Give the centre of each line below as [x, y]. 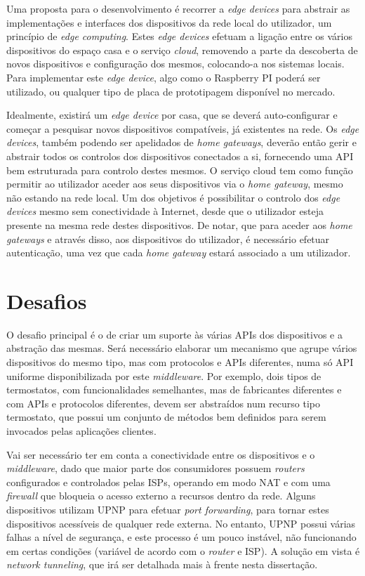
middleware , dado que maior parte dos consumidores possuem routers [155, 468]
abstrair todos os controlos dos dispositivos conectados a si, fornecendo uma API [180, 156]
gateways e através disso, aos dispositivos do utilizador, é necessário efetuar [168, 238]
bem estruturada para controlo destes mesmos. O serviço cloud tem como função [180, 170]
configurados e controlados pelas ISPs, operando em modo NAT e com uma [168, 482]
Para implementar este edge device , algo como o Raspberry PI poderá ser [164, 77]
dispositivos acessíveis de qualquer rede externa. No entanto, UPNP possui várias [181, 523]
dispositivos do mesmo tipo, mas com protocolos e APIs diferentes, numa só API [180, 362]
